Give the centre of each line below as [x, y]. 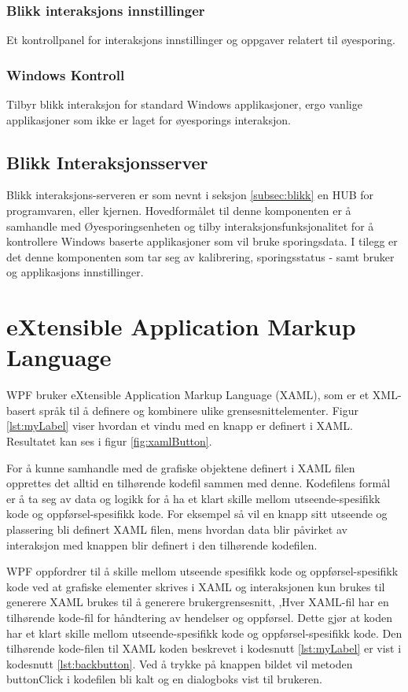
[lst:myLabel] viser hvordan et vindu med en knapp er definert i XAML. [180, 426]
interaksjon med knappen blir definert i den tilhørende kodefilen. [162, 544]
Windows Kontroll [66, 74]
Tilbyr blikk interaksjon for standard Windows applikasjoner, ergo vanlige [184, 104]
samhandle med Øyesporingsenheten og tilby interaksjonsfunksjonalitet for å [190, 226]
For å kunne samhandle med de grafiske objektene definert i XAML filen [181, 467]
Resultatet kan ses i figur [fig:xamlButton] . [109, 441]
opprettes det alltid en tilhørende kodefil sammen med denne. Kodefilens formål [198, 483]
